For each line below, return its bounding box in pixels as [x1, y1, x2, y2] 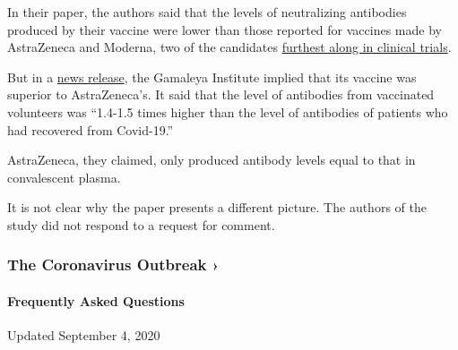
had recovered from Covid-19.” [7, 120, 174, 139]
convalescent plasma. [7, 167, 121, 186]
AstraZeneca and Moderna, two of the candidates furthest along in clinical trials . [7, 38, 452, 56]
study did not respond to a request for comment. [7, 215, 275, 234]
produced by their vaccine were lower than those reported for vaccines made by [7, 20, 442, 38]
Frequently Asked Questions [7, 291, 185, 310]
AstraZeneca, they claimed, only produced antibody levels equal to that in [7, 150, 416, 169]
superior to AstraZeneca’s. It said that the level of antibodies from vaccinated [7, 85, 435, 104]
